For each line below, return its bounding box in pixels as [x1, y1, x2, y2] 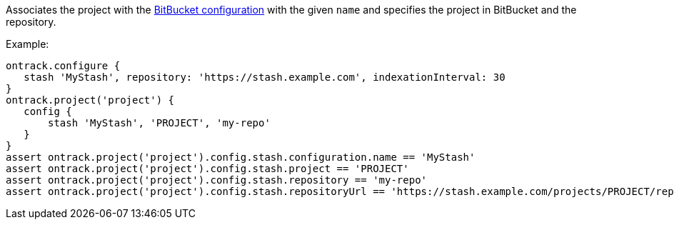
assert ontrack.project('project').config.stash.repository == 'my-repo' [6, 174, 428, 186]
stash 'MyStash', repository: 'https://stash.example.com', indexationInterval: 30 [24, 71, 505, 83]
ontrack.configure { [6, 60, 121, 71]
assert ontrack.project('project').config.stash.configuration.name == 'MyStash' [6, 151, 476, 163]
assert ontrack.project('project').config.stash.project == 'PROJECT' [6, 163, 409, 174]
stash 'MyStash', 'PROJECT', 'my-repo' [48, 117, 271, 129]
